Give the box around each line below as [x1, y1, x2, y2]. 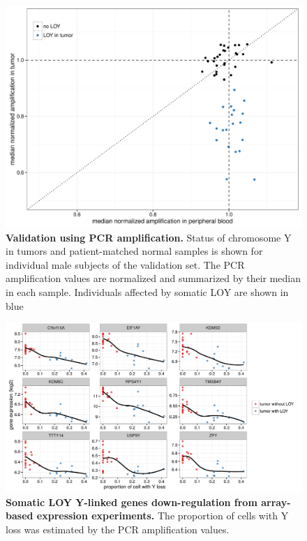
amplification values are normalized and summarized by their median [6, 271, 301, 286]
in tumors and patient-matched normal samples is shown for [6, 244, 263, 258]
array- [261, 494, 291, 509]
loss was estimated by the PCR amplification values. [6, 521, 230, 536]
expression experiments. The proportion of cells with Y [36, 508, 289, 523]
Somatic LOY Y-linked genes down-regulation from [6, 494, 257, 509]
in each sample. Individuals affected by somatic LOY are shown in [6, 284, 289, 299]
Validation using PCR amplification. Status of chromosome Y [6, 230, 292, 244]
